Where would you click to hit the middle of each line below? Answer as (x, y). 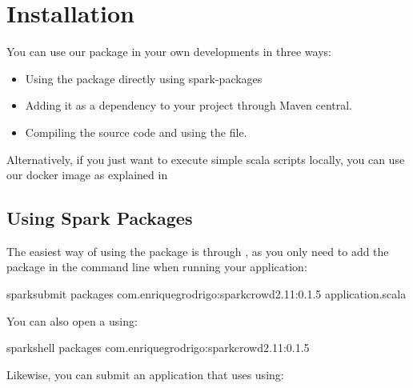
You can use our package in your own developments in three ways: (169, 52)
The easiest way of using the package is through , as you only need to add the (198, 251)
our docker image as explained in (87, 175)
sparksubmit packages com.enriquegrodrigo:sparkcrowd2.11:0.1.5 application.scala (206, 294)
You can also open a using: (72, 320)
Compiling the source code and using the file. (136, 132)
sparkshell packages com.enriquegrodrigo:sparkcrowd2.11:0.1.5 (158, 348)
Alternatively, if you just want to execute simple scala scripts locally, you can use (206, 159)
